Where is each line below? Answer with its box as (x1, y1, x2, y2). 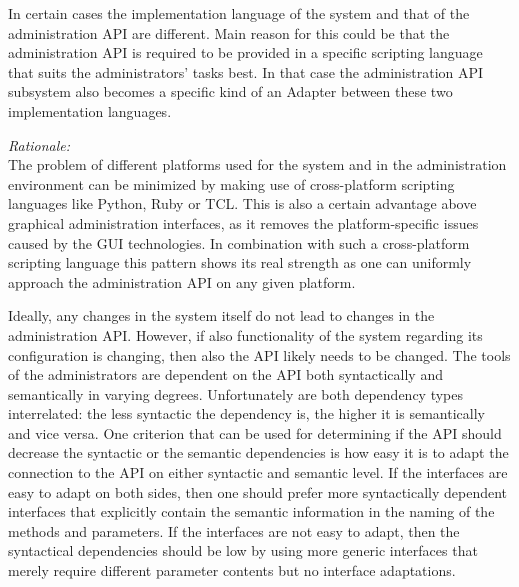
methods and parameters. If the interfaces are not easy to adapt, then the (8, 520, 460, 541)
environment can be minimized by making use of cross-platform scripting (8, 173, 455, 194)
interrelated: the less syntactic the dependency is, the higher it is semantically (8, 403, 485, 424)
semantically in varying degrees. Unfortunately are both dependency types (8, 383, 464, 404)
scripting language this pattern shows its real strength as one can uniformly (8, 252, 472, 273)
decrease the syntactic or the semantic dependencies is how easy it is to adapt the (8, 442, 509, 463)
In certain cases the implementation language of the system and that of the (8, 3, 470, 23)
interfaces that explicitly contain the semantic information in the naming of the (8, 501, 495, 522)
